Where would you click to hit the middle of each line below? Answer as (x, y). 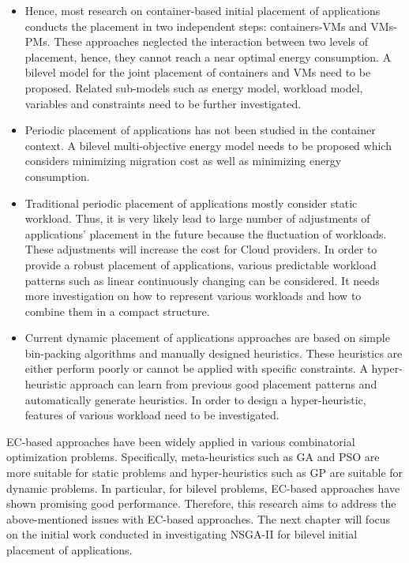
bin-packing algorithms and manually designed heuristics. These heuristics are (214, 353)
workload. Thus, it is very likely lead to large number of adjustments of (197, 218)
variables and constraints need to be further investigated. (163, 103)
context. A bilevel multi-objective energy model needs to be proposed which (208, 145)
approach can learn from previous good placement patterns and (223, 384)
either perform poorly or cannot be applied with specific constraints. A (196, 368)
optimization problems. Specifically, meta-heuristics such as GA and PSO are (193, 457)
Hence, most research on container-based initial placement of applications (203, 10)
